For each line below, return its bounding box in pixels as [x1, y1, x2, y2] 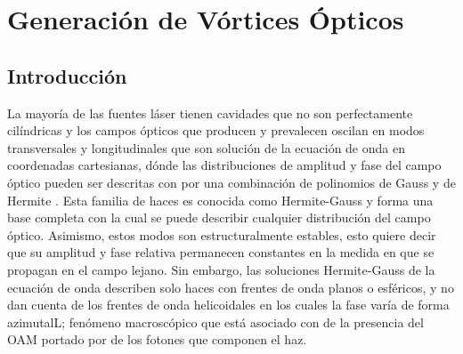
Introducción [7, 61, 127, 89]
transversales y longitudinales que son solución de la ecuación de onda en [7, 138, 405, 157]
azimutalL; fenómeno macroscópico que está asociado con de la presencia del [7, 312, 424, 331]
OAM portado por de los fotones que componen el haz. [7, 330, 307, 349]
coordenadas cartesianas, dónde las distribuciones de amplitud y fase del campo [7, 156, 442, 174]
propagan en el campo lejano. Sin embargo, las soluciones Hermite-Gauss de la [7, 260, 435, 278]
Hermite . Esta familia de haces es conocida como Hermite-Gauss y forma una [7, 190, 434, 209]
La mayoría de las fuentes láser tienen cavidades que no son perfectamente [7, 103, 413, 122]
